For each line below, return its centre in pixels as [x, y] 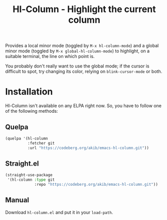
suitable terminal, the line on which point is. [50, 56]
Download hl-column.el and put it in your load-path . [59, 212]
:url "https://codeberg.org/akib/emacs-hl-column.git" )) [88, 148]
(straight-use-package [29, 175]
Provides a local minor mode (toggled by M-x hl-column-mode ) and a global [82, 46]
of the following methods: [32, 111]
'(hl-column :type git [31, 180]
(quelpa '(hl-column [27, 138]
